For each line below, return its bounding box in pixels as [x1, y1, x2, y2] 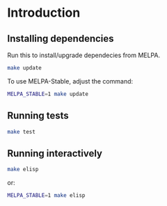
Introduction [7, 5, 81, 21]
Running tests [7, 110, 70, 122]
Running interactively [7, 148, 103, 159]
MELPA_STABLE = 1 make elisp [7, 192, 86, 199]
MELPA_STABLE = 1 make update [7, 90, 89, 97]
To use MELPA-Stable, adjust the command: [7, 77, 134, 85]
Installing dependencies [7, 33, 114, 45]
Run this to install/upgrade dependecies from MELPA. [7, 51, 161, 59]
